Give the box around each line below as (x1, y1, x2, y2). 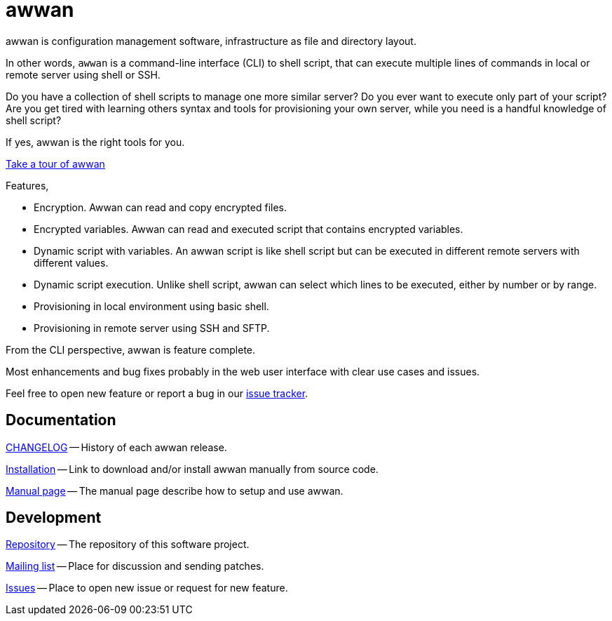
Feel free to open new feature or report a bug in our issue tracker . (6, 387, 308, 399)
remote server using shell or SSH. (6, 68, 161, 81)
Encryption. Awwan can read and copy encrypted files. (34, 201, 287, 213)
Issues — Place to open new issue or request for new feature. (6, 582, 288, 594)
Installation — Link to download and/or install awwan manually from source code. (6, 462, 379, 475)
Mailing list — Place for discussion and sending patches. (6, 560, 264, 573)
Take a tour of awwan (6, 157, 105, 170)
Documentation (6, 411, 116, 429)
